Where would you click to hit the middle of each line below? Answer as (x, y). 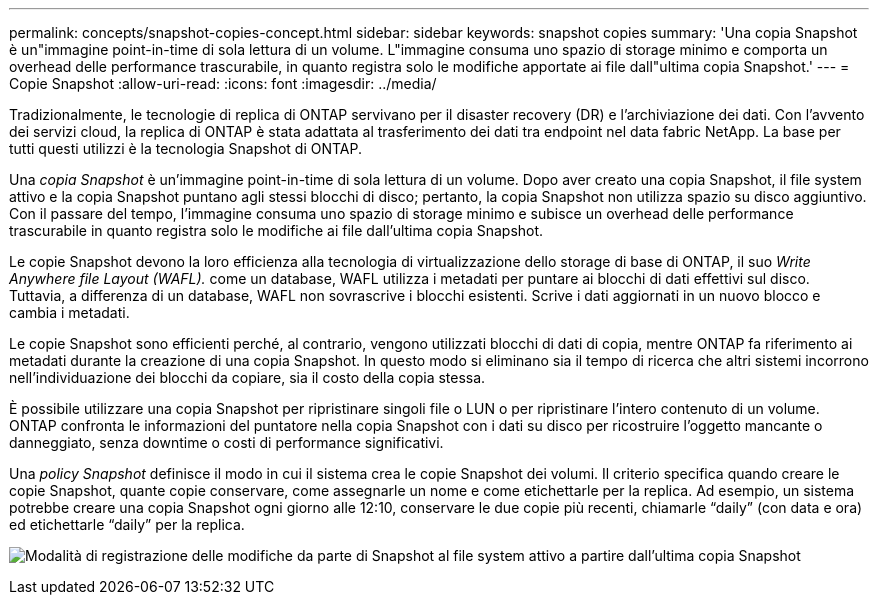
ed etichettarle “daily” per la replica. (127, 524)
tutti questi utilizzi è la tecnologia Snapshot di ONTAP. (186, 148)
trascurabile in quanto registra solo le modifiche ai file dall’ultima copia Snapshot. (276, 230)
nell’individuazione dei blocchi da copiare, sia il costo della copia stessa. (247, 377)
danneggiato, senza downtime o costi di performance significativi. (226, 442)
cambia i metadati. (69, 312)
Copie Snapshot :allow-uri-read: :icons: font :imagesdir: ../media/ (223, 83)
